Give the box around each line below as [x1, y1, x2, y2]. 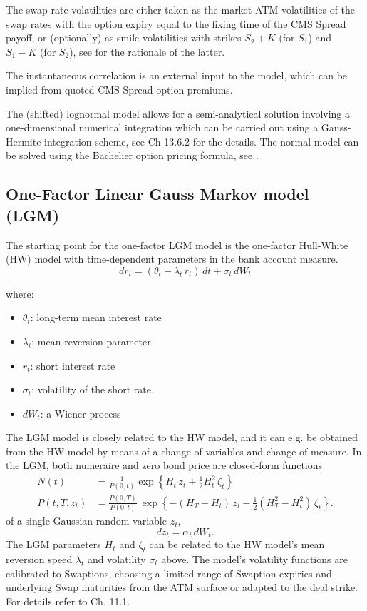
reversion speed [6, 551, 73, 566]
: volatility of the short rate [31, 382, 151, 397]
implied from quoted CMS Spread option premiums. [6, 81, 233, 96]
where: [6, 286, 34, 301]
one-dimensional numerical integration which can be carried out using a [6, 120, 319, 135]
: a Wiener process [40, 405, 121, 420]
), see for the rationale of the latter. [69, 44, 225, 59]
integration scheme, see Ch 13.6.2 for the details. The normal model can [44, 133, 359, 148]
